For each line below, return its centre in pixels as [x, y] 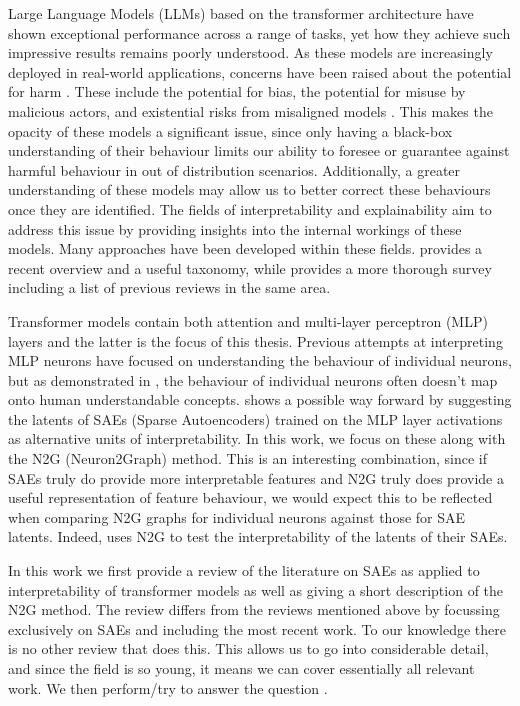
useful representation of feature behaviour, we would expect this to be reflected [250, 497]
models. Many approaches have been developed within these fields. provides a [245, 248]
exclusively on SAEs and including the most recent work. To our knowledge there [257, 628]
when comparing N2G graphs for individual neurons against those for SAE [237, 516]
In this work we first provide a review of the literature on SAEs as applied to [244, 570]
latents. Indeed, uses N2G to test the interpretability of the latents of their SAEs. [258, 536]
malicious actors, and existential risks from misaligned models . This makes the [250, 110]
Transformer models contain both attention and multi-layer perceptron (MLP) [248, 320]
